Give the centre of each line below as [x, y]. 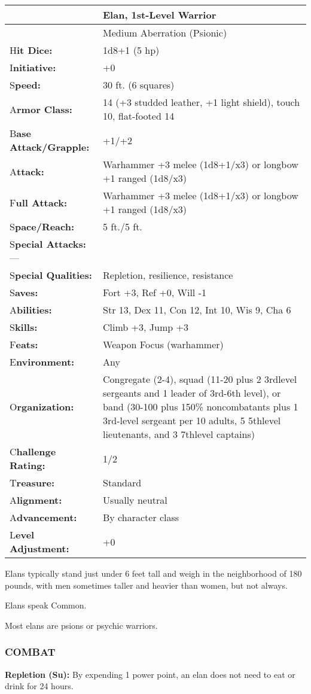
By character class [141, 517]
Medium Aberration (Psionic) [165, 33]
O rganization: [42, 407]
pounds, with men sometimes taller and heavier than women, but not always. [146, 585]
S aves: [24, 292]
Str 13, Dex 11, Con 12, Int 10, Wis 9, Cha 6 [197, 310]
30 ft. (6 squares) [139, 85]
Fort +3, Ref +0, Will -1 [155, 292]
